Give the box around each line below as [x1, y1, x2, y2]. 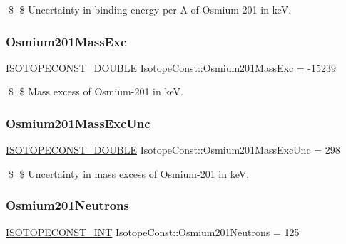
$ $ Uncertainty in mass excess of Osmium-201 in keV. [8, 166, 250, 181]
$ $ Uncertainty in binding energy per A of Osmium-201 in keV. [8, 2, 292, 16]
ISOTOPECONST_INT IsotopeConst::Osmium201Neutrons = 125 [6, 224, 300, 239]
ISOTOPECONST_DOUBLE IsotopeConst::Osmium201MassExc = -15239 [6, 60, 336, 75]
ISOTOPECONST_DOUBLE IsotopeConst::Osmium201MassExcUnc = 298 [6, 142, 340, 157]
